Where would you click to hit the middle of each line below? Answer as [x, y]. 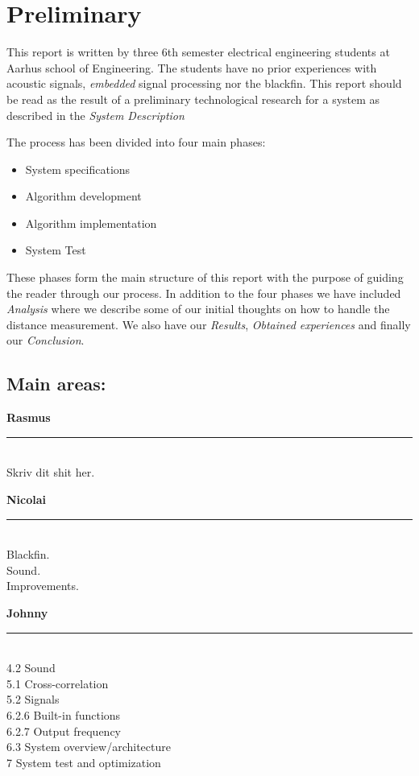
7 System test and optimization [84, 762]
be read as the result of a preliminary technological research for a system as [193, 99]
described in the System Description [95, 115]
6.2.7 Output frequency [64, 731]
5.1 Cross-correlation [58, 683]
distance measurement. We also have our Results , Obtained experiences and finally [209, 324]
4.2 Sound [31, 668]
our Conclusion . [46, 340]
